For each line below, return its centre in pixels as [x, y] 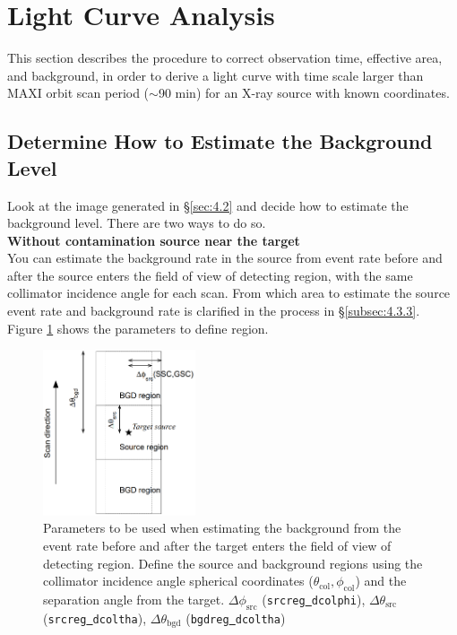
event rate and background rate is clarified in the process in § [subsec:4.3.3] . [214, 311]
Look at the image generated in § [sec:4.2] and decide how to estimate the [208, 205]
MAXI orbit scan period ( [78, 93]
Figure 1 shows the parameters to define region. [138, 328]
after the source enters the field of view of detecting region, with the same [210, 275]
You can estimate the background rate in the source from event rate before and [225, 258]
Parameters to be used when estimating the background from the [222, 528]
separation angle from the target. [134, 599]
